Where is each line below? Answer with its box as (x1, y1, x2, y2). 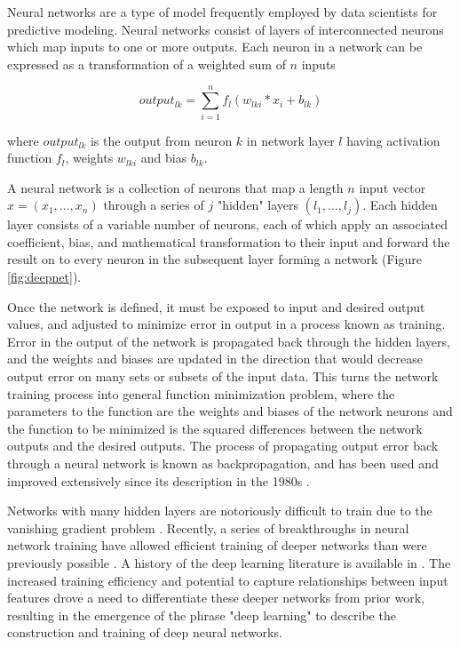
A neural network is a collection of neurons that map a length (7, 178, 344, 196)
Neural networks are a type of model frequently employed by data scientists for (7, 3, 438, 20)
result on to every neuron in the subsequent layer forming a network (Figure (7, 250, 422, 268)
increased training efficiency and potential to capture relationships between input (7, 571, 448, 589)
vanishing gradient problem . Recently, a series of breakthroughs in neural (7, 518, 409, 537)
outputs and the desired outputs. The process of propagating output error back (7, 436, 439, 455)
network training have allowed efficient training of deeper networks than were (7, 536, 427, 555)
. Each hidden (362, 196, 438, 214)
